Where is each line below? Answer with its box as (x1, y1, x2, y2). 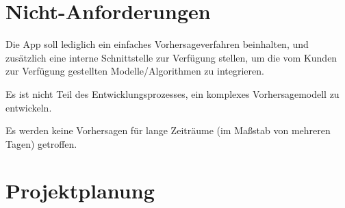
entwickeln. (5, 100, 52, 114)
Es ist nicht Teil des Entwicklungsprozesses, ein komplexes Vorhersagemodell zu (5, 86, 340, 101)
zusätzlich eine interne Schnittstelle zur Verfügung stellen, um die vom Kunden (5, 50, 337, 64)
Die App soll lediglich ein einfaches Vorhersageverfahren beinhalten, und (5, 37, 309, 51)
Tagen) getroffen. (5, 136, 77, 151)
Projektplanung (5, 177, 155, 205)
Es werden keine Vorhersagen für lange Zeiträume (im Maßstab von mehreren (5, 123, 331, 138)
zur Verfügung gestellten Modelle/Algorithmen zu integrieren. (5, 64, 264, 78)
